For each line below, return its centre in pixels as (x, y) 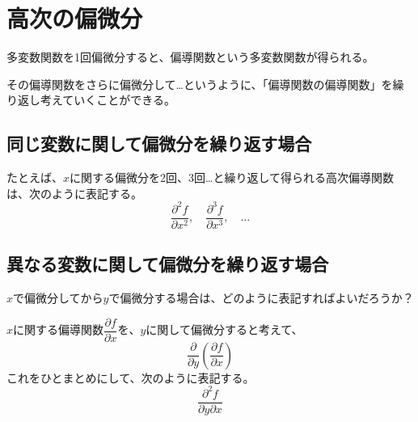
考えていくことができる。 (108, 100)
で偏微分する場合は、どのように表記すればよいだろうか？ (261, 298)
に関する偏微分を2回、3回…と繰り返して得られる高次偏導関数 (232, 177)
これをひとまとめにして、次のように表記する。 (131, 377)
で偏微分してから (58, 298)
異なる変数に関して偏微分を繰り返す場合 (168, 264)
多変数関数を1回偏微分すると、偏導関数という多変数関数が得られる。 (190, 57)
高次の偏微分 (75, 18)
